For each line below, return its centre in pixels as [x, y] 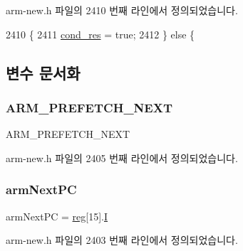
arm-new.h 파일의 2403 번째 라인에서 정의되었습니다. [122, 240]
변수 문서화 [43, 72]
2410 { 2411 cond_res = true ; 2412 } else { [100, 34]
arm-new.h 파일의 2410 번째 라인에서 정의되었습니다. [122, 10]
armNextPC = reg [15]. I [57, 216]
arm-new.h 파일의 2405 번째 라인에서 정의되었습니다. [122, 157]
